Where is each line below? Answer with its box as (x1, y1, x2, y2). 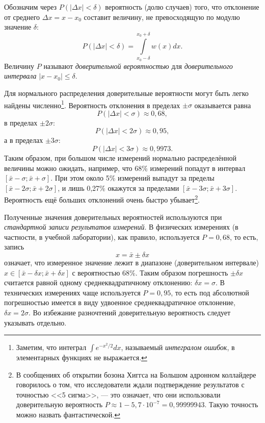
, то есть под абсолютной (171, 287, 249, 297)
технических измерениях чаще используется (4, 287, 141, 297)
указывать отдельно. (4, 317, 67, 328)
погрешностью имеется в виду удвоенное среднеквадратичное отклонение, (4, 297, 235, 308)
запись (4, 241, 24, 252)
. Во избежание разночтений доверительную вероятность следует (28, 307, 231, 317)
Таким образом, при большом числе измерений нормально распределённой (4, 152, 236, 163)
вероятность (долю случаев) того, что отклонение (105, 2, 259, 12)
